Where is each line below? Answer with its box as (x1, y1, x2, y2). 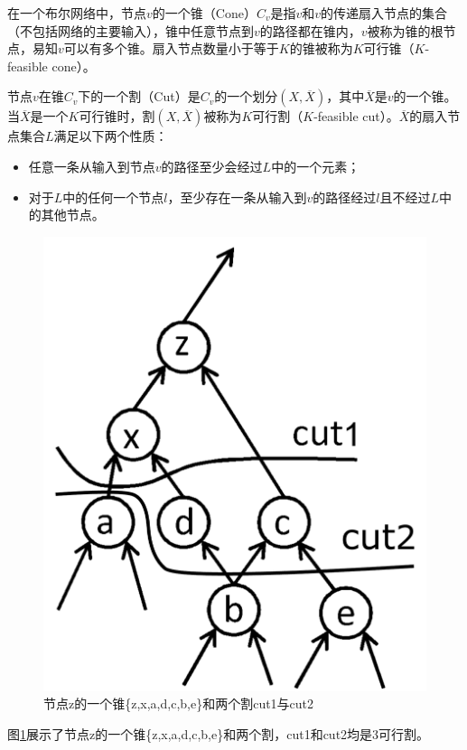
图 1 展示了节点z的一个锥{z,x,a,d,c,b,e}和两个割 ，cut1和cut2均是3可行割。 (7, 725, 430, 744)
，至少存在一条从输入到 (167, 187, 307, 206)
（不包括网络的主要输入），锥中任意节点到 (7, 21, 254, 40)
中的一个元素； (271, 156, 360, 175)
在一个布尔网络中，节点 (7, 4, 146, 22)
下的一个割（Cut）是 (78, 87, 201, 106)
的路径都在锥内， (259, 21, 361, 40)
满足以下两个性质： (53, 127, 168, 145)
